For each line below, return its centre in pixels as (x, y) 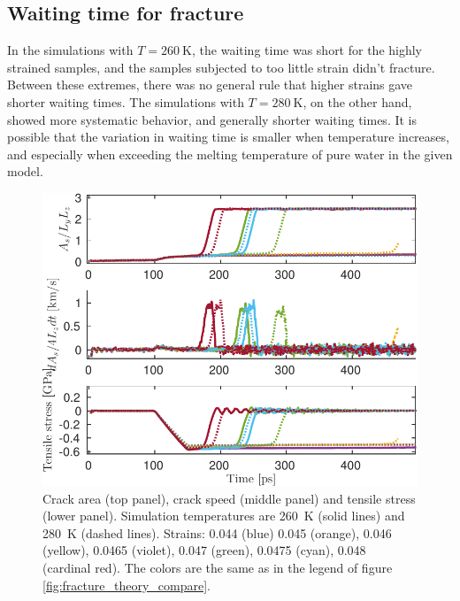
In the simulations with (70, 50)
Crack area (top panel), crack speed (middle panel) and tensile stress (229, 498)
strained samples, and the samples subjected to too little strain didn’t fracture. (221, 67)
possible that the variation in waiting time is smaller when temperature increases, (228, 137)
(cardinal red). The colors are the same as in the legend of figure (218, 567)
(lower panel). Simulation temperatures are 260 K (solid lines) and (224, 516)
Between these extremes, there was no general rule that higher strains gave (210, 85)
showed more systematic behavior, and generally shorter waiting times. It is (212, 119)
